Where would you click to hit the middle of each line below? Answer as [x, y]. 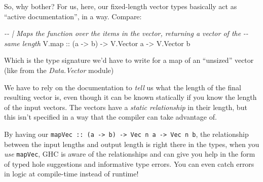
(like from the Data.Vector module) [59, 70]
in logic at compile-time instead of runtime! [71, 174]
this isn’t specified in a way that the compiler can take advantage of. [110, 117]
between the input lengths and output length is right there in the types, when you [132, 144]
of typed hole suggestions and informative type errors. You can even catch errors [129, 163]
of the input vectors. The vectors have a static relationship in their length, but [126, 107]
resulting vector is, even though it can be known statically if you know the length [130, 97]
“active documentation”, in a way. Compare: [73, 16]
